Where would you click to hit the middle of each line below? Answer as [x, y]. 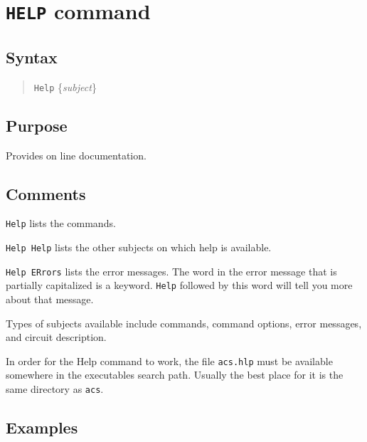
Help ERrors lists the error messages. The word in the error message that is [171, 271]
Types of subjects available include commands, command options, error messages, [184, 323]
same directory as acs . [55, 389]
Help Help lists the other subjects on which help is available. [139, 247]
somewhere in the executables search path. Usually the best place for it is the [175, 375]
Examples [42, 427]
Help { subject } [65, 86]
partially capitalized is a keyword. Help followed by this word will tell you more [179, 285]
